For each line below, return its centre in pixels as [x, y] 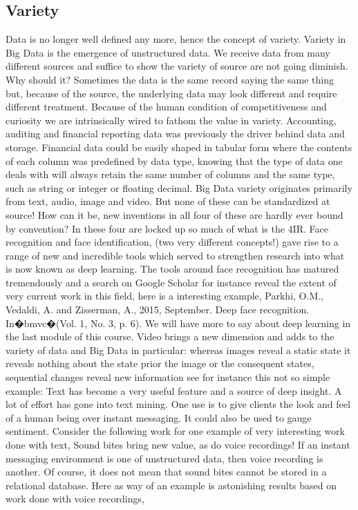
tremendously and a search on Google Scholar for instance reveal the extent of [171, 282]
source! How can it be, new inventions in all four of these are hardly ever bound [175, 214]
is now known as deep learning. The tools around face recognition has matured [172, 269]
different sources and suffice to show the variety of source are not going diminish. [177, 66]
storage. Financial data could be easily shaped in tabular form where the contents [179, 147]
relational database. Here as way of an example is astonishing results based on [171, 485]
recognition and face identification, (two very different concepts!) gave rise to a [172, 242]
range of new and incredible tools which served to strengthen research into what [175, 255]
